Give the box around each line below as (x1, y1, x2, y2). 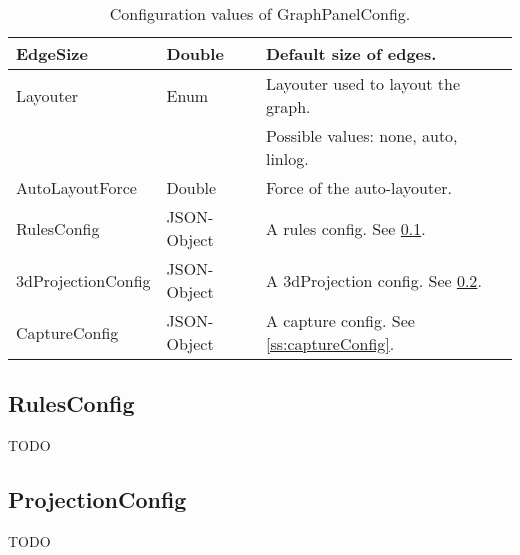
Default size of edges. (265, 42, 437, 65)
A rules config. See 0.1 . (265, 216, 426, 240)
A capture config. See (265, 309, 415, 332)
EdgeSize (16, 42, 88, 65)
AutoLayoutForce (16, 176, 137, 199)
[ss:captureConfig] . (265, 332, 395, 355)
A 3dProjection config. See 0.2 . (265, 268, 482, 292)
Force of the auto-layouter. (265, 176, 453, 199)
